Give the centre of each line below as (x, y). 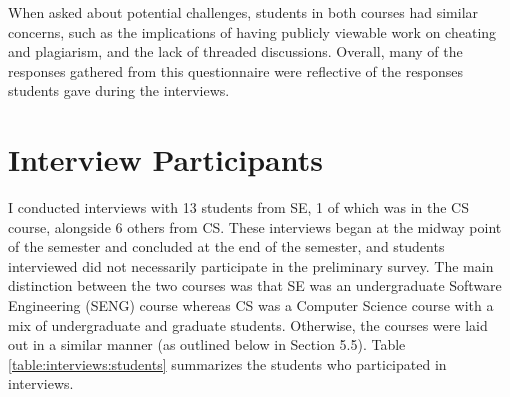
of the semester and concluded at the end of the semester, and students (226, 246)
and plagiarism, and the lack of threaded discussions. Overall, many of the (235, 51)
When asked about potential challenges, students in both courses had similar (243, 12)
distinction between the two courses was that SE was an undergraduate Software (255, 285)
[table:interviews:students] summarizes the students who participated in (227, 363)
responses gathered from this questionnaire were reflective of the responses (236, 70)
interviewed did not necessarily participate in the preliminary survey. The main (251, 265)
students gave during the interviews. (119, 90)
